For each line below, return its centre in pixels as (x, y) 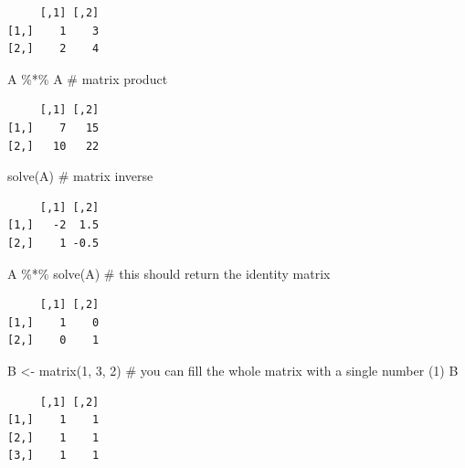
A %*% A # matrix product (88, 78)
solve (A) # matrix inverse (80, 176)
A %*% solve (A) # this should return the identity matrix (169, 273)
